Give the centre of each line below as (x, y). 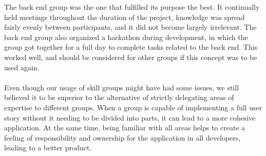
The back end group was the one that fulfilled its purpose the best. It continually (132, 7)
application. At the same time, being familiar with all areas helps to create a (125, 128)
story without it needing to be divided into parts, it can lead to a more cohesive (130, 117)
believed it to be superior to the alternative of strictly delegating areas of (119, 97)
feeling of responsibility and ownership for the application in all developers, (122, 137)
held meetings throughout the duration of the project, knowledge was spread (125, 17)
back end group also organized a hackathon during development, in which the (126, 37)
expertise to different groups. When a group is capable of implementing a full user (133, 107)
